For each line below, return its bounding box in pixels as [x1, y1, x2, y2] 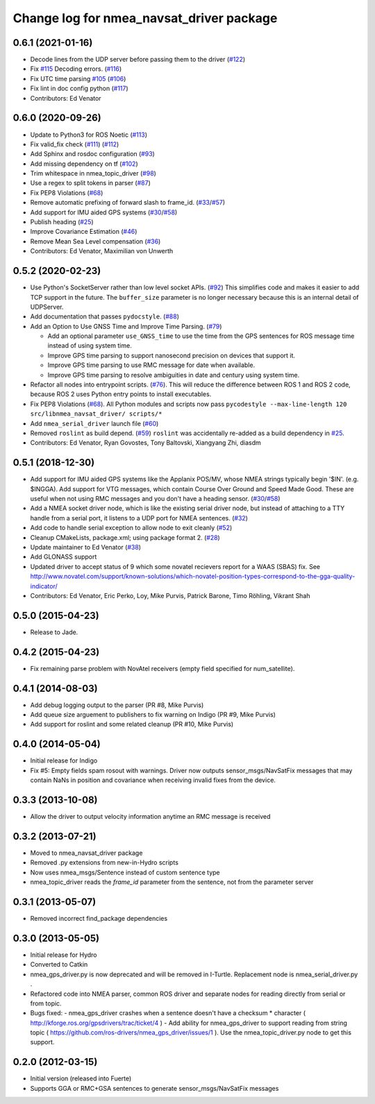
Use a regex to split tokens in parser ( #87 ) [30, 179, 151, 187]
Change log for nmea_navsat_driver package [12, 10, 278, 26]
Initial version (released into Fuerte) [30, 1074, 132, 1082]
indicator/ [30, 581, 58, 590]
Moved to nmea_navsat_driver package [30, 849, 143, 857]
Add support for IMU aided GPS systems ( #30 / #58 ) [30, 208, 178, 216]
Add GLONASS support [30, 552, 97, 561]
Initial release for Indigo [30, 756, 98, 765]
